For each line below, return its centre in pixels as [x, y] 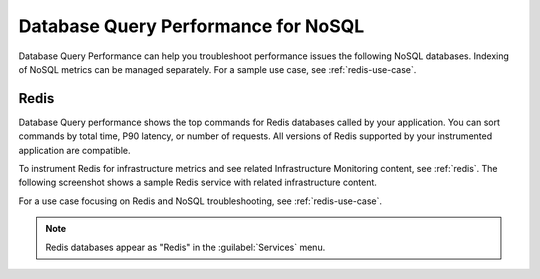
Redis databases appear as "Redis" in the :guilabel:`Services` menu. [185, 247]
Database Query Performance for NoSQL [191, 26]
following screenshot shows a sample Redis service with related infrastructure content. [197, 182]
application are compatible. [74, 150]
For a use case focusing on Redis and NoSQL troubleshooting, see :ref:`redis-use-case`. [200, 201]
